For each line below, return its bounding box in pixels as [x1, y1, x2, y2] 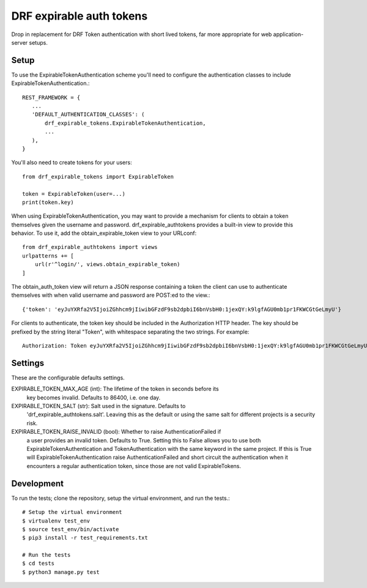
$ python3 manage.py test [22, 568, 100, 575]
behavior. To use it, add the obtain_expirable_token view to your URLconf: [11, 229, 197, 237]
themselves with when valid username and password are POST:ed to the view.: [11, 291, 210, 299]
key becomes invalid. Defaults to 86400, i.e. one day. [26, 393, 161, 401]
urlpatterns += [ [22, 252, 74, 259]
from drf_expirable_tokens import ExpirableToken [22, 173, 174, 180]
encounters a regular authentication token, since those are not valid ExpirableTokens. [26, 462, 242, 469]
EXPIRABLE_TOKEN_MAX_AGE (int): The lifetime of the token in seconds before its [11, 385, 220, 393]
